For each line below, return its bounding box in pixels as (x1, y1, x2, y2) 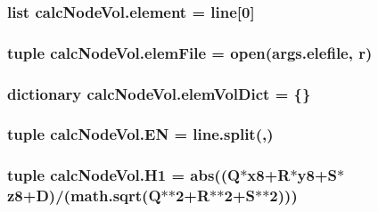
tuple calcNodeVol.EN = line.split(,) (7, 123, 274, 145)
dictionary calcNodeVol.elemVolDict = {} (7, 82, 311, 104)
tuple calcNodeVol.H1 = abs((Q (7, 164, 241, 186)
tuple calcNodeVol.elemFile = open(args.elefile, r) (7, 41, 373, 63)
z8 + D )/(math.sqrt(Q (7, 184, 161, 207)
